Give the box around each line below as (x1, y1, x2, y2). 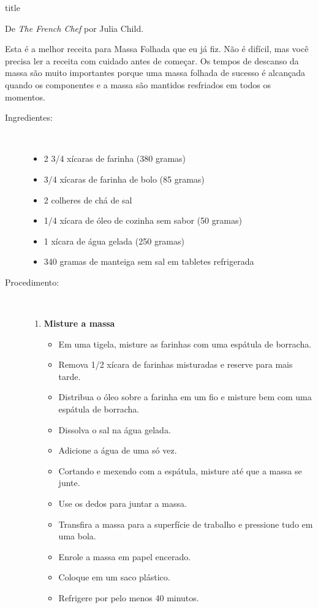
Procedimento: (5, 275, 59, 288)
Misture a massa (44, 317, 115, 330)
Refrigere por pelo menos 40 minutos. (58, 591, 199, 604)
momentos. (5, 90, 45, 103)
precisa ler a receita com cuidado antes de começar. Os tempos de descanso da (5, 54, 299, 67)
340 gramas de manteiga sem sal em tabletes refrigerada (44, 255, 254, 268)
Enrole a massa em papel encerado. (58, 550, 191, 563)
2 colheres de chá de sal (44, 193, 132, 206)
